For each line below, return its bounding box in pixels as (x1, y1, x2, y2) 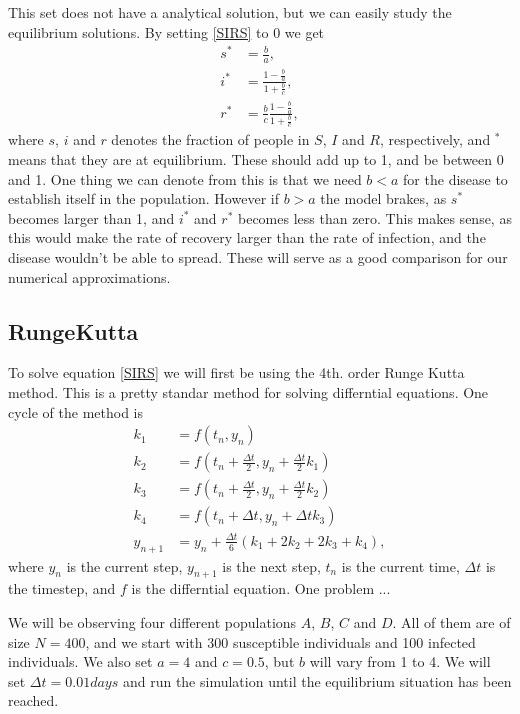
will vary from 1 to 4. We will (309, 651, 491, 672)
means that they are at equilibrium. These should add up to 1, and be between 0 (8, 148, 504, 169)
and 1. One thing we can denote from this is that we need (8, 168, 362, 189)
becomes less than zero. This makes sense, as (237, 207, 512, 228)
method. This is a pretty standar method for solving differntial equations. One (8, 381, 489, 402)
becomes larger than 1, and (8, 207, 175, 228)
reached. (8, 690, 59, 711)
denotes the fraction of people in (111, 129, 310, 150)
